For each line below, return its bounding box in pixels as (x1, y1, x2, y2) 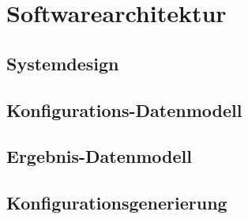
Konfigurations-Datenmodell (6, 97, 242, 122)
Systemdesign (6, 51, 119, 75)
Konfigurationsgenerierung (6, 191, 227, 215)
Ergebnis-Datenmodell (6, 144, 192, 168)
